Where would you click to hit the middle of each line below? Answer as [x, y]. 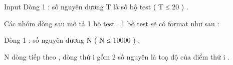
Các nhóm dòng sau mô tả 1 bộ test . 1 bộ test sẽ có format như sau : [112, 23]
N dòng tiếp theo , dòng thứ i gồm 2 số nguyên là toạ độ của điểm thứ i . [117, 56]
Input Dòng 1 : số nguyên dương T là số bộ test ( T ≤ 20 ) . [96, 6]
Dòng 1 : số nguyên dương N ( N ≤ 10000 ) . [72, 40]
